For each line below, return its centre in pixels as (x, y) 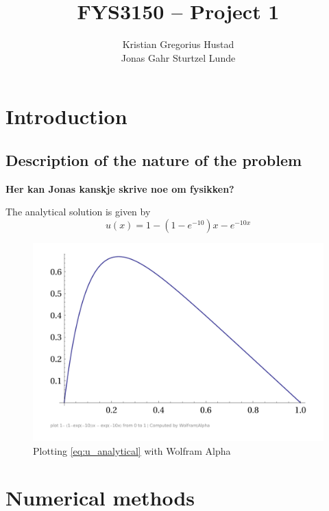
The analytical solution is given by (78, 212)
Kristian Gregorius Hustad (178, 44)
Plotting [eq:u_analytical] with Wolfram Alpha (132, 450)
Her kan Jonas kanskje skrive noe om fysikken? (120, 188)
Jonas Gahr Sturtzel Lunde (178, 57)
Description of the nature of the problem (154, 159)
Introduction (66, 116)
